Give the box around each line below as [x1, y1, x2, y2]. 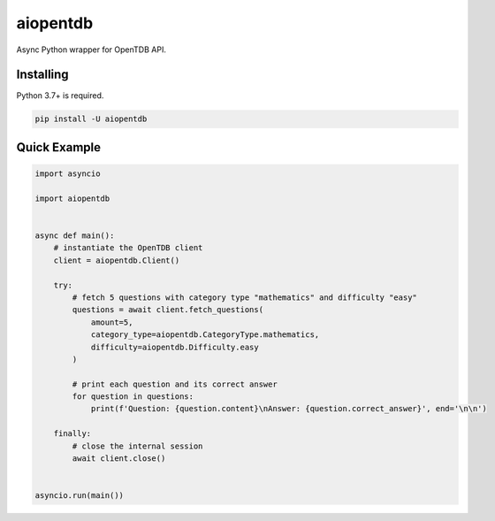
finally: [53, 429, 92, 439]
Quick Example [16, 140, 102, 155]
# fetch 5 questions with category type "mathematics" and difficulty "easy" [72, 292, 417, 303]
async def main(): [34, 230, 115, 241]
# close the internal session [72, 441, 203, 451]
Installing [16, 67, 70, 82]
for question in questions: [72, 392, 194, 402]
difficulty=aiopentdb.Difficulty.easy [90, 341, 260, 352]
